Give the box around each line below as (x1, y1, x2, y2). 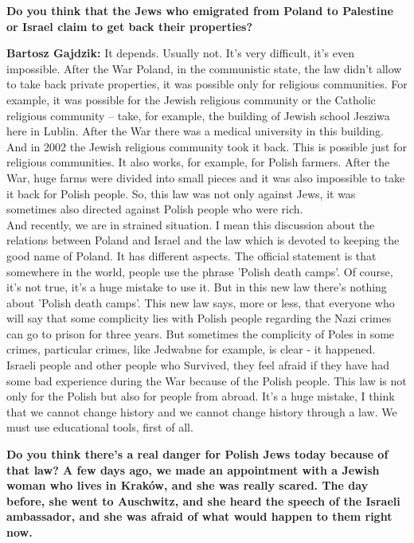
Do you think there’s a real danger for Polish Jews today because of (6, 446, 389, 463)
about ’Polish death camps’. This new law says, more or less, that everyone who (6, 294, 395, 311)
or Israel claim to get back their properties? (6, 18, 253, 34)
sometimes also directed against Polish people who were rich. (6, 201, 303, 217)
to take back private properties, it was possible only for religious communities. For (6, 76, 408, 92)
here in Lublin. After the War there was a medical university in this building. (6, 123, 384, 139)
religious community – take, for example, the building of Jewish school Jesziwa (6, 107, 390, 123)
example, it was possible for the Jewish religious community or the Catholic (6, 91, 376, 107)
